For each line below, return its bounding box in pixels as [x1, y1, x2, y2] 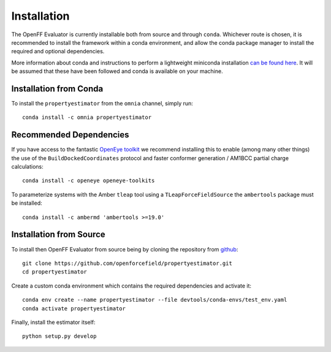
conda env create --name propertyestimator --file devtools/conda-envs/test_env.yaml [22, 296, 287, 304]
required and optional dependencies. [11, 48, 105, 55]
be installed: [11, 199, 42, 207]
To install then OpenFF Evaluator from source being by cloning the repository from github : [11, 245, 238, 253]
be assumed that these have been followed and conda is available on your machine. [11, 67, 223, 75]
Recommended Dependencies [11, 129, 129, 140]
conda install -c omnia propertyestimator [22, 114, 152, 121]
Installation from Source [11, 229, 105, 240]
